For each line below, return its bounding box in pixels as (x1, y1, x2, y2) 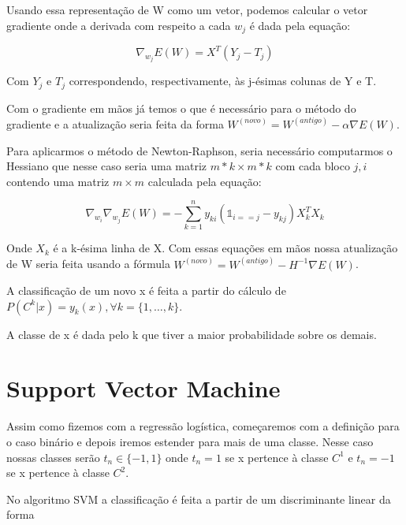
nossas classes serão (6, 449, 100, 465)
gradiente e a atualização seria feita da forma (6, 115, 224, 132)
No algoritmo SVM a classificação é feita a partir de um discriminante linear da (6, 490, 391, 507)
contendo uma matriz (6, 173, 110, 189)
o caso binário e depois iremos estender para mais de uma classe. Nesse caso (6, 434, 374, 449)
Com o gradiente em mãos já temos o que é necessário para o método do (6, 99, 356, 116)
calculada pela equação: (147, 173, 262, 189)
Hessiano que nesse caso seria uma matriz (6, 158, 207, 174)
